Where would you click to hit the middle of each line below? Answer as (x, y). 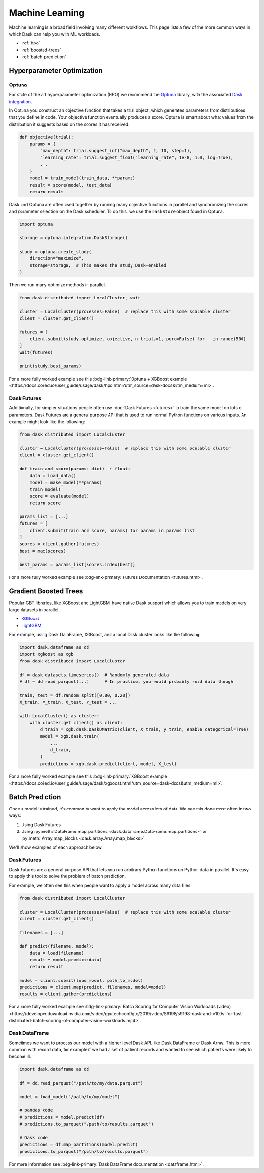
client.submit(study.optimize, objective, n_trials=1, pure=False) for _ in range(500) (138, 339)
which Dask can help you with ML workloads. (55, 34)
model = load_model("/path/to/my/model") (70, 1097)
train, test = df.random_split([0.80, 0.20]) (75, 695)
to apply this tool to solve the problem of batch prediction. (67, 876)
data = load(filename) (57, 953)
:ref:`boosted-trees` (41, 50)
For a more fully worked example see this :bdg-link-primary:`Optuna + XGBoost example (98, 379)
